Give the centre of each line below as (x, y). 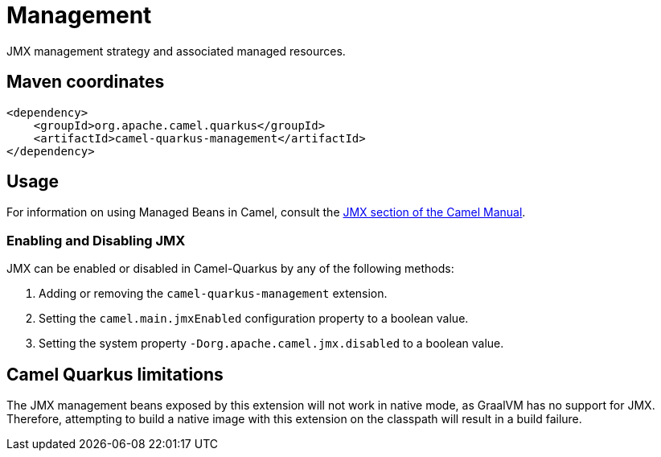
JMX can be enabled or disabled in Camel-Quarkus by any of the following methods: (230, 269)
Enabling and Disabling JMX (96, 240)
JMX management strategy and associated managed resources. (176, 51)
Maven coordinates (86, 82)
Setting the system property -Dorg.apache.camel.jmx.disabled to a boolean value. (271, 344)
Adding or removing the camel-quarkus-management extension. (213, 294)
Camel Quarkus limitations (115, 374)
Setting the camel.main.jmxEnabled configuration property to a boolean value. (254, 319)
